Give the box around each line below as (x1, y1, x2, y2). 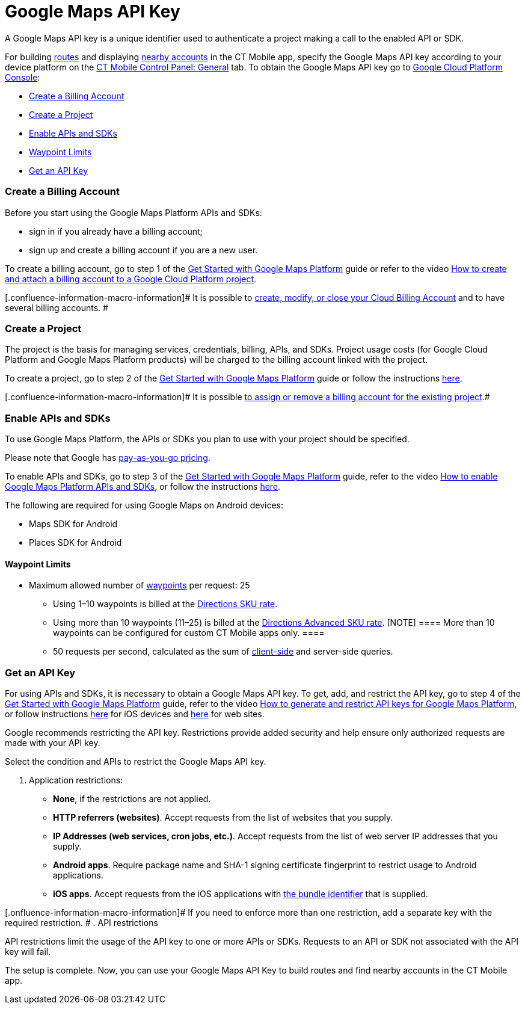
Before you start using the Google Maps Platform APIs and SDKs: (5, 207, 262, 218)
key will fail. (5, 946, 51, 957)
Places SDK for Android (29, 537, 122, 548)
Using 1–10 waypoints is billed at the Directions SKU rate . (53, 599, 278, 609)
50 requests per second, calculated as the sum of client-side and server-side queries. (53, 646, 393, 657)
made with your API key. (5, 737, 100, 748)
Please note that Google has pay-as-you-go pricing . (5, 452, 210, 463)
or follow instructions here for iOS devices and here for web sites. (5, 708, 265, 719)
